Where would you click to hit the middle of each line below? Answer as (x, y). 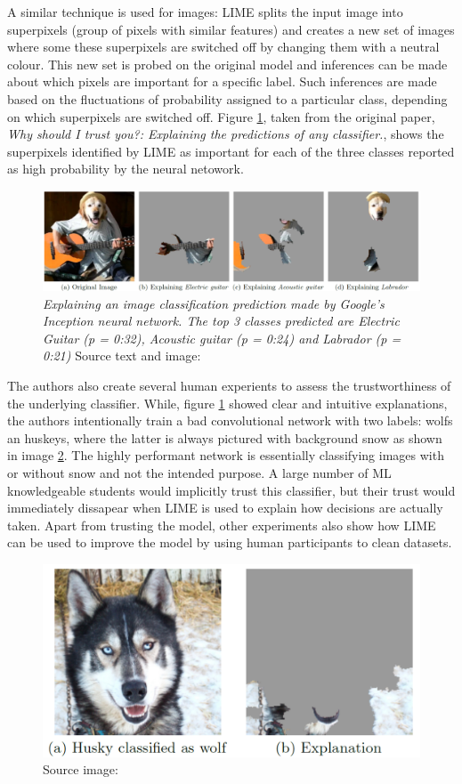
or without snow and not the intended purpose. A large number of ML (199, 472)
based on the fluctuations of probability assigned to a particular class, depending (227, 98)
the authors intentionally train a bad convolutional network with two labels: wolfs (230, 420)
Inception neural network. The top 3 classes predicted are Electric (221, 321)
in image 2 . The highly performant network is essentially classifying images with (226, 455)
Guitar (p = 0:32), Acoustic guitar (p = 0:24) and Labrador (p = (222, 338)
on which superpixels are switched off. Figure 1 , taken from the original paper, (221, 116)
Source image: (81, 769)
